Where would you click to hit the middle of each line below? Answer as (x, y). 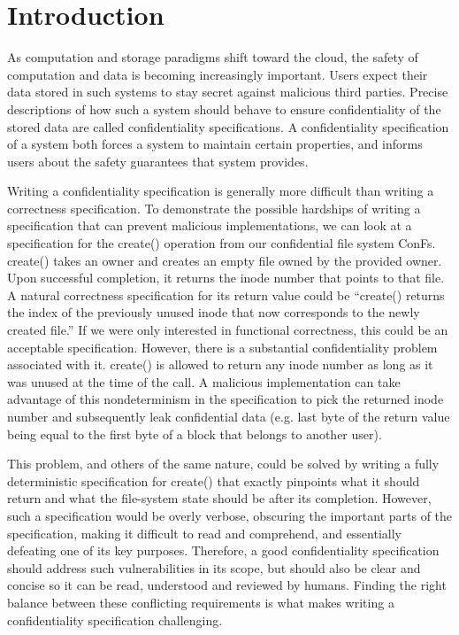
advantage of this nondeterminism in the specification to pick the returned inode (226, 399)
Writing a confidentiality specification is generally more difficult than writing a (221, 191)
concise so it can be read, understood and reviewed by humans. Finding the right (227, 585)
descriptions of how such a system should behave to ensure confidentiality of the (224, 108)
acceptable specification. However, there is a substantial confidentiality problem (222, 347)
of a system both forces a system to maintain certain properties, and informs (215, 144)
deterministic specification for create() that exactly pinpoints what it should (214, 480)
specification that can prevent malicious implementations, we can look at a (210, 225)
